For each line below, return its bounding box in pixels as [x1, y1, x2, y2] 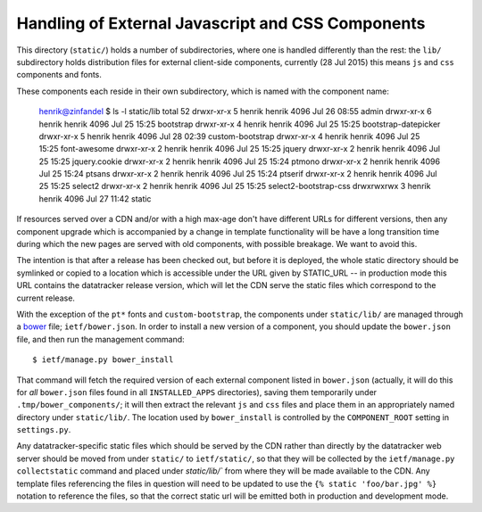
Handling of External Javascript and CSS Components [16, 13, 426, 33]
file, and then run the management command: [16, 334, 185, 344]
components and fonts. [16, 70, 103, 80]
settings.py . [16, 425, 71, 435]
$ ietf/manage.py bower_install [32, 355, 174, 365]
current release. [16, 293, 76, 303]
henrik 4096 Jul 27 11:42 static [38, 193, 152, 204]
